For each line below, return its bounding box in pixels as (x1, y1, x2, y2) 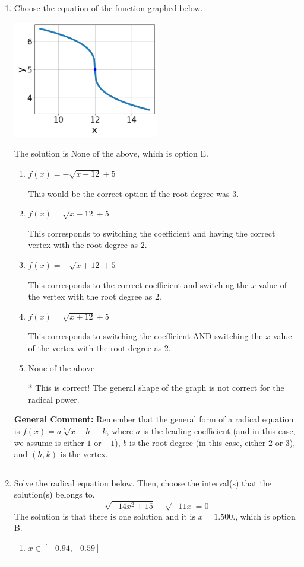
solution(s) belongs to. (14, 488, 95, 501)
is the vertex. (60, 448, 108, 460)
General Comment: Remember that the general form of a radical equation (14, 413, 294, 425)
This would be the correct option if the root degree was (28, 187, 230, 199)
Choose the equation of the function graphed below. (14, 2, 203, 14)
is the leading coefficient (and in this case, (142, 424, 296, 437)
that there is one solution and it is (71, 512, 196, 521)
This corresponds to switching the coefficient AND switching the (28, 330, 263, 342)
